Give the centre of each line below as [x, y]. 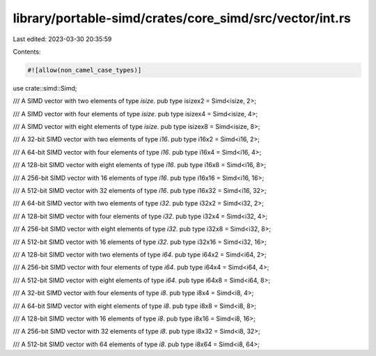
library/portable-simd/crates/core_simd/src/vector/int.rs [182, 18]
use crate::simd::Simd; [45, 88]
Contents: [27, 52]
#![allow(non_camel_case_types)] [85, 70]
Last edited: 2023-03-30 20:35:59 [62, 39]
